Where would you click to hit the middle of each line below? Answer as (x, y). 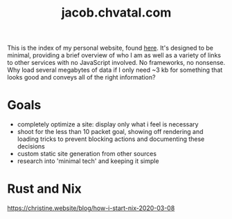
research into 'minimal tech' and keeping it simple (88, 161)
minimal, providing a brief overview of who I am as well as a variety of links (114, 55)
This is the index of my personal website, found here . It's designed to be (110, 48)
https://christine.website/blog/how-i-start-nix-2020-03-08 (91, 208)
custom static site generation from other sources (87, 154)
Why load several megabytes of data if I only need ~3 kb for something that (115, 70)
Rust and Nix (44, 189)
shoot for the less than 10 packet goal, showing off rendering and (110, 132)
